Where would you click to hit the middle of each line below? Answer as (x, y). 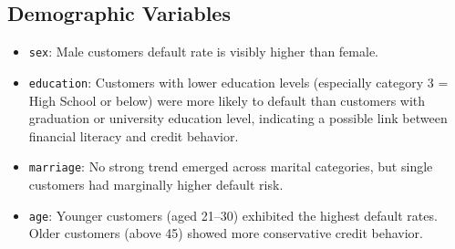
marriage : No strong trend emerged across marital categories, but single (231, 166)
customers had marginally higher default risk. (156, 184)
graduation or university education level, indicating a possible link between (238, 118)
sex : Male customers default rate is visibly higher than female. (203, 52)
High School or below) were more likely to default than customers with (227, 100)
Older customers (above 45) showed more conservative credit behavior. (226, 233)
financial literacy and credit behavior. (134, 135)
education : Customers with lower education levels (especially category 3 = (238, 82)
